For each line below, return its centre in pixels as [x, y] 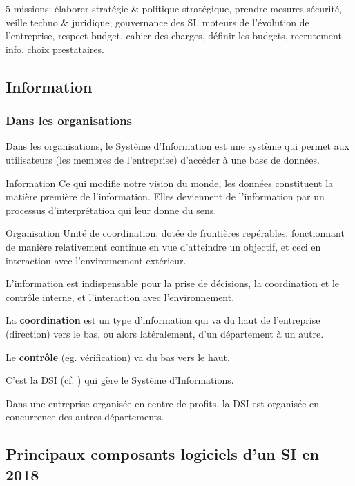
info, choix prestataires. [55, 49]
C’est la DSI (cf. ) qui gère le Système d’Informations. [120, 380]
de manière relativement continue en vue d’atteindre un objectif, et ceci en [163, 246]
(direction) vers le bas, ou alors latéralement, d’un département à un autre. [165, 333]
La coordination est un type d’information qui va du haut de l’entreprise [163, 320]
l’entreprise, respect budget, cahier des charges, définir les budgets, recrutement [174, 36]
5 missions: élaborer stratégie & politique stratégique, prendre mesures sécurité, [174, 8]
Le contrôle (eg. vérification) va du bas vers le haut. [118, 357]
